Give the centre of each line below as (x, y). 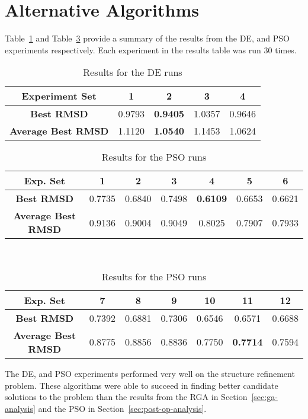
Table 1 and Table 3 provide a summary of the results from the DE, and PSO (147, 38)
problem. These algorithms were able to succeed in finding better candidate (142, 385)
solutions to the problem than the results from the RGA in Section (126, 397)
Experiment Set (59, 96)
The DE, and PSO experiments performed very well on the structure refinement (150, 373)
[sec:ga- (264, 397)
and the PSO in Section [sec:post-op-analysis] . (122, 408)
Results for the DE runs (133, 72)
